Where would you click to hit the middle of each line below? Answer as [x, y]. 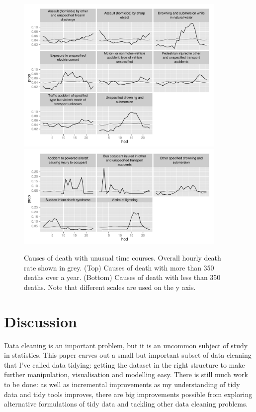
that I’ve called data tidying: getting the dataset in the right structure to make [125, 364]
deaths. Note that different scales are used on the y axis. [110, 287]
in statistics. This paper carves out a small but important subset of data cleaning [128, 355]
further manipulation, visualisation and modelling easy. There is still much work [126, 374]
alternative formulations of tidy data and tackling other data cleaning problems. [126, 404]
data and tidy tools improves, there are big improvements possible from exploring [128, 394]
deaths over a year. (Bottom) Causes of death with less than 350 [122, 277]
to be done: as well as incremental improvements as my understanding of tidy [122, 384]
